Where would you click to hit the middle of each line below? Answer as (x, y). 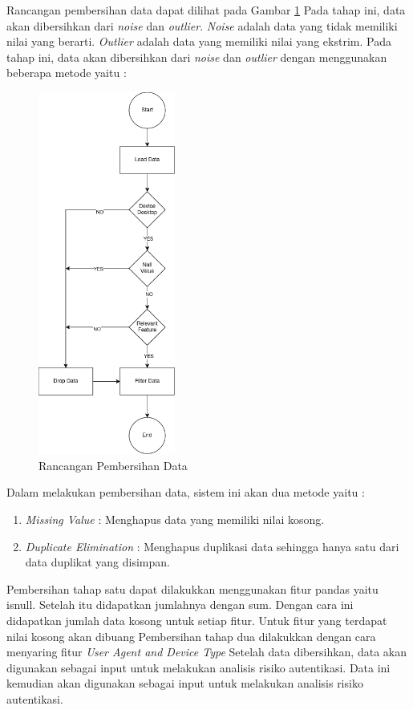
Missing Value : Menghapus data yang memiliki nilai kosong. (175, 519)
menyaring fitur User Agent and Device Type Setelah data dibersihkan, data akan (206, 652)
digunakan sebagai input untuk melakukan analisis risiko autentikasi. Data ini (198, 667)
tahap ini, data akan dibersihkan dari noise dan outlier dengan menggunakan (197, 57)
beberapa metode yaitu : (67, 73)
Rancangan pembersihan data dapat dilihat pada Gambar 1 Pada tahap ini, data (206, 10)
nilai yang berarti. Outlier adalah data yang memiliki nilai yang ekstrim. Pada (199, 41)
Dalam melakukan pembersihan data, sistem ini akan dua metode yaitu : (186, 492)
